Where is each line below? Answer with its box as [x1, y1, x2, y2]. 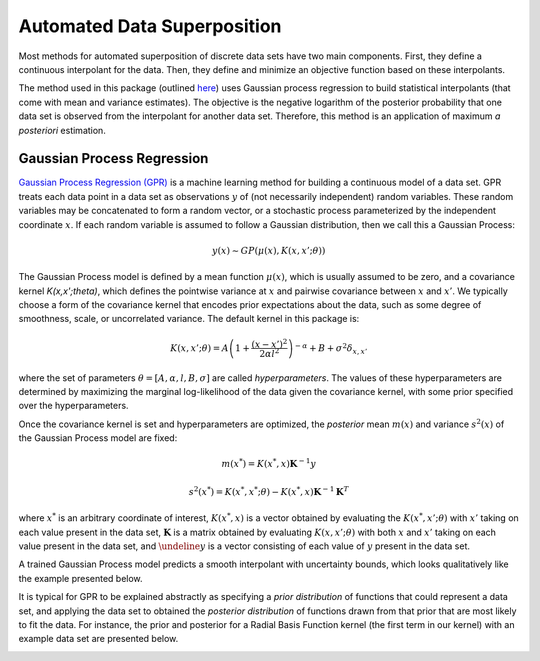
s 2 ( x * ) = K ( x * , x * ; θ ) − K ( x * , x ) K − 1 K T [188, 485, 349, 497]
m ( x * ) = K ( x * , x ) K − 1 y [221, 456, 317, 470]
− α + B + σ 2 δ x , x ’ [295, 341, 368, 356]
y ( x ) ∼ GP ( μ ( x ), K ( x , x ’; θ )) [211, 245, 326, 256]
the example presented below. [18, 572, 144, 584]
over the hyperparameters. [18, 400, 129, 412]
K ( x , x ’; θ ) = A [170, 342, 229, 354]
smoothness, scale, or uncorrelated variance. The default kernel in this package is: [18, 313, 360, 325]
